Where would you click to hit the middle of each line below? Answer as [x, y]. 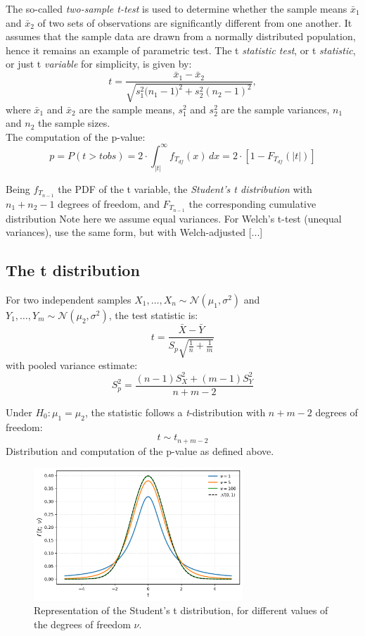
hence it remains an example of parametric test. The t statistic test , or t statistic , [181, 50]
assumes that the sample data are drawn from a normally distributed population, [181, 36]
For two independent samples [69, 299]
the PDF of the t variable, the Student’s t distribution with [185, 188]
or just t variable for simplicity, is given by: [99, 64]
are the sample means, [127, 109]
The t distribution [73, 270]
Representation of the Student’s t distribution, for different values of [181, 610]
